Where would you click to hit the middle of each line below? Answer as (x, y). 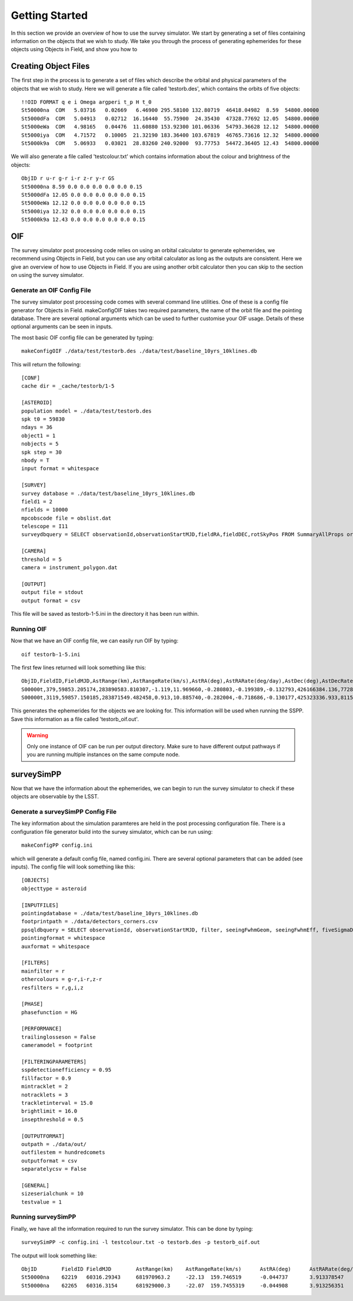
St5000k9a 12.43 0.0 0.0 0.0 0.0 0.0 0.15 (84, 220)
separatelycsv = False (54, 1169)
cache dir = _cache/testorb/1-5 (68, 386)
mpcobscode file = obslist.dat (66, 518)
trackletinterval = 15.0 (57, 1103)
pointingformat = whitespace (63, 938)
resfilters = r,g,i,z (52, 988)
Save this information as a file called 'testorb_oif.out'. (75, 719)
